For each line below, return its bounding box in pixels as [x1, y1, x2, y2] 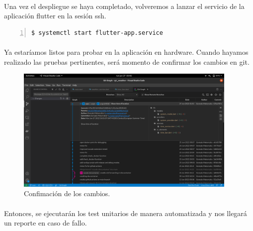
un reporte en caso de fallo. [4, 218, 87, 228]
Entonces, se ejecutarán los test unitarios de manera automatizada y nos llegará [4, 208, 247, 218]
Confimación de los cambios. [24, 188, 110, 199]
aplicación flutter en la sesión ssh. [4, 10, 106, 21]
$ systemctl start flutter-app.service [31, 29, 163, 36]
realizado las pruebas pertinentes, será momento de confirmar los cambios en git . [4, 56, 250, 67]
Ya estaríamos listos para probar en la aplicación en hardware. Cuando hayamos [4, 46, 249, 57]
